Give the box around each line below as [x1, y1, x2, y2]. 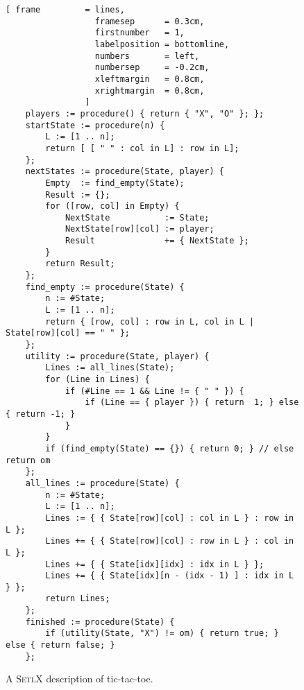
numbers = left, [94, 51, 200, 61]
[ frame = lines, [6, 5, 125, 15]
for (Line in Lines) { [45, 374, 150, 384]
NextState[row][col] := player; [65, 224, 214, 234]
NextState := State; [65, 212, 210, 223]
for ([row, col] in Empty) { [45, 201, 180, 212]
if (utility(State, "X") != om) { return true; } [45, 628, 279, 639]
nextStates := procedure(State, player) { [25, 166, 224, 177]
